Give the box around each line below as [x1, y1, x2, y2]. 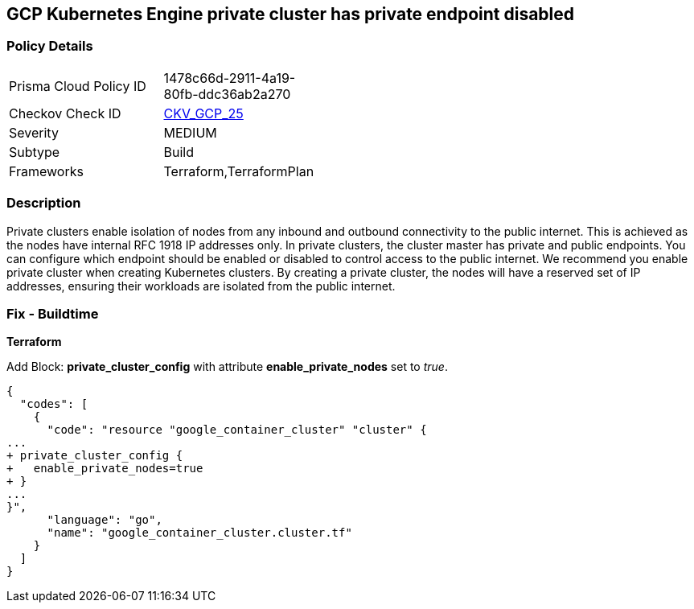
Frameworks [9, 163, 84, 179]
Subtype [9, 143, 60, 160]
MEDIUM [163, 124, 217, 141]
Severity [9, 124, 59, 141]
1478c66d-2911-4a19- [163, 69, 296, 86]
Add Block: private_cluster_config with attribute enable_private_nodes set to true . [6, 360, 448, 374]
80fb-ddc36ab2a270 [163, 85, 291, 102]
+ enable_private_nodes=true [6, 462, 203, 475]
